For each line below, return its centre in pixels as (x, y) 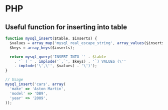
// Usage (14, 80)
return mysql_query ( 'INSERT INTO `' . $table (58, 57)
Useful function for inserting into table (66, 27)
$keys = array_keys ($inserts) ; (42, 48)
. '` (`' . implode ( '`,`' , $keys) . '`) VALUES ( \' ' (70, 61)
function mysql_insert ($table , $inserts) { (51, 38)
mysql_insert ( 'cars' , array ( (35, 84)
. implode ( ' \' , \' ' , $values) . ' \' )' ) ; (56, 66)
